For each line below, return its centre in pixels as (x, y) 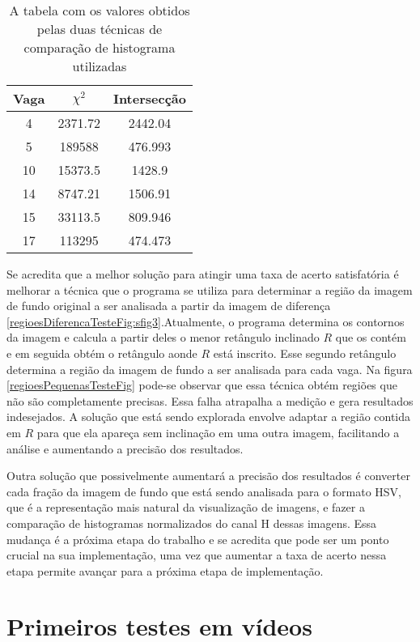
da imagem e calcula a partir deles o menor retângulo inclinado (163, 337)
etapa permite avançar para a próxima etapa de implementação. (165, 570)
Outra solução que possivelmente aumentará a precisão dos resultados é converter (208, 476)
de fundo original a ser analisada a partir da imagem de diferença (169, 306)
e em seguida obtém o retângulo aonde (102, 353)
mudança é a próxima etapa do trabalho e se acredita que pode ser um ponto (198, 539)
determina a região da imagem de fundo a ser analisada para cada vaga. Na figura (210, 369)
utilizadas (100, 66)
